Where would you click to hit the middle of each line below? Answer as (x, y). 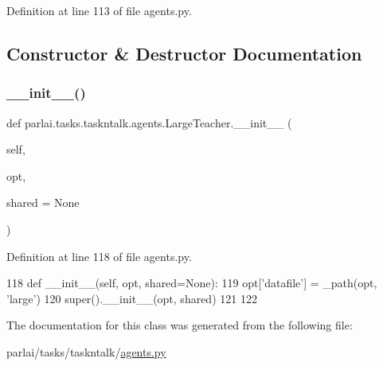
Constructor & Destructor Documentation (184, 53)
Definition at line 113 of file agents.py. (99, 10)
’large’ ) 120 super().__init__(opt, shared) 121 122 (132, 298)
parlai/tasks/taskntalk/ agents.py (86, 351)
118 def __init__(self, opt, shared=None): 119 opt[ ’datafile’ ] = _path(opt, (192, 283)
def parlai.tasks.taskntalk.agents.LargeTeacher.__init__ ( (149, 122)
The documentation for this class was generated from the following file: (180, 325)
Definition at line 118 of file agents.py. (99, 256)
